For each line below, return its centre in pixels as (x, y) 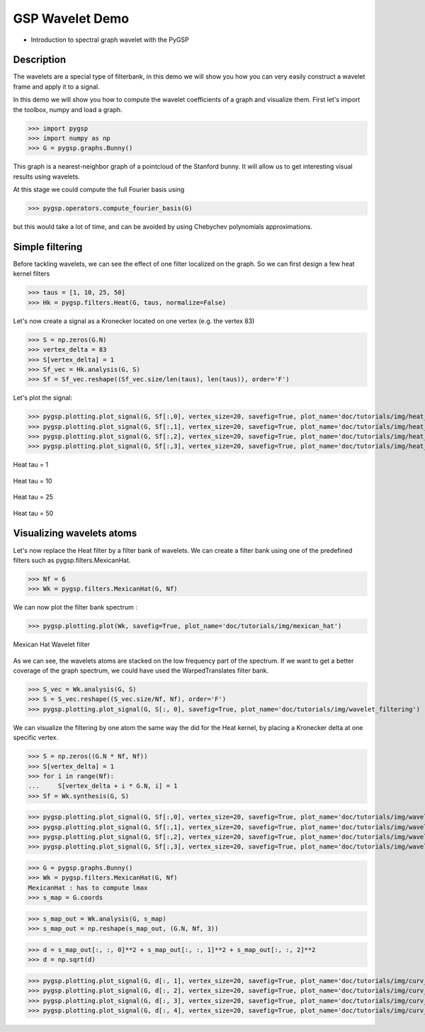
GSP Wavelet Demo (71, 18)
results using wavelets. (47, 176)
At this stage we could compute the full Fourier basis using (99, 190)
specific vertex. (36, 738)
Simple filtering (48, 247)
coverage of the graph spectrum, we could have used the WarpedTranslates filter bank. (141, 671)
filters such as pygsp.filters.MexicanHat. (72, 560)
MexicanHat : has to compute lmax (88, 887)
